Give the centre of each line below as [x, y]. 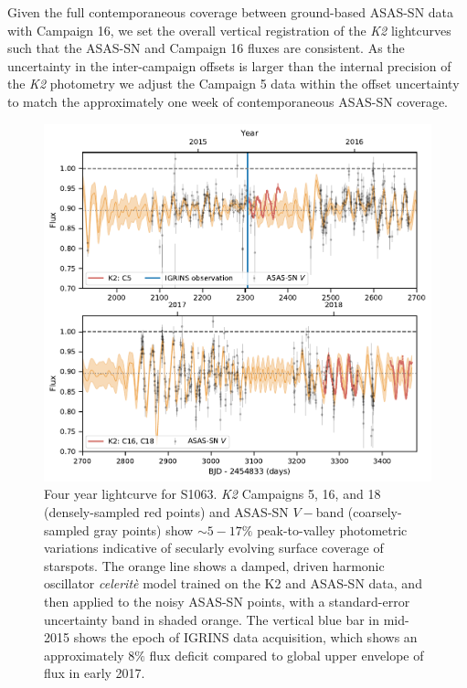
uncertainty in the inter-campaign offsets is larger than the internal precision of [229, 65]
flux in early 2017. [95, 673]
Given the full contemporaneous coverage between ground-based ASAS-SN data [231, 12]
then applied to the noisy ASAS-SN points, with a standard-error [227, 601]
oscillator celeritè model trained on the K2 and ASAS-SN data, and [233, 583]
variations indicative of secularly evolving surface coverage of [214, 548]
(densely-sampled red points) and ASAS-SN [166, 512]
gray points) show [143, 529]
